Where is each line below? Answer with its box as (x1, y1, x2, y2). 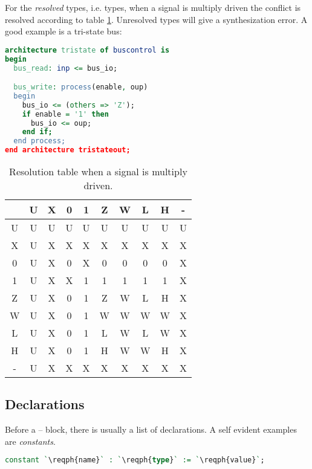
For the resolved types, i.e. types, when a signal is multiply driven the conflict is (5, 1, 301, 13)
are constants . (5, 435, 56, 447)
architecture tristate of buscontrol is (5, 45, 170, 54)
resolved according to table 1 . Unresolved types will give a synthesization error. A (5, 13, 308, 25)
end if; (22, 128, 53, 137)
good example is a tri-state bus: (5, 25, 122, 37)
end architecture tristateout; (5, 146, 131, 155)
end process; (13, 137, 66, 146)
